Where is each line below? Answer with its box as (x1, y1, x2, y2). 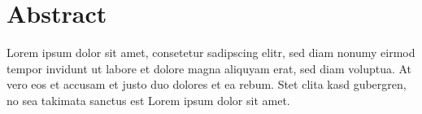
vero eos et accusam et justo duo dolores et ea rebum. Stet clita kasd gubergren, (7, 76, 407, 93)
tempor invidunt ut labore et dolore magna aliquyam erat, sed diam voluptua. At (7, 59, 412, 77)
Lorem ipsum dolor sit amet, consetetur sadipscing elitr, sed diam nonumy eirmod (7, 44, 415, 61)
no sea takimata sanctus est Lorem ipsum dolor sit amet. (7, 91, 290, 108)
